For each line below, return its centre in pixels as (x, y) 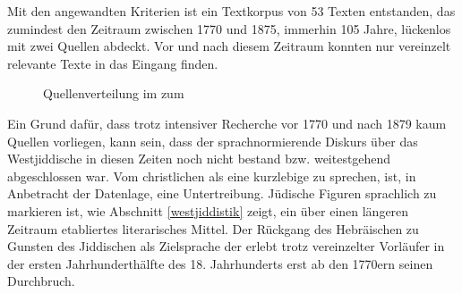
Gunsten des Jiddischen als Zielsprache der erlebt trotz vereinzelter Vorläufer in (226, 246)
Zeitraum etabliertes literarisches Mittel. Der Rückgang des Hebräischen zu (213, 228)
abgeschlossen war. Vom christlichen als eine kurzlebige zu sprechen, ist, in (212, 176)
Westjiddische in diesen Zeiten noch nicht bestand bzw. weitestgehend (199, 159)
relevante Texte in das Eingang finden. (113, 63)
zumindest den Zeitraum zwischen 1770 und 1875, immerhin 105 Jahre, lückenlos (229, 28)
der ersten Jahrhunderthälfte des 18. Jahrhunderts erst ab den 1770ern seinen (220, 263)
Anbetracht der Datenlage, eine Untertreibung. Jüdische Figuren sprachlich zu (222, 193)
